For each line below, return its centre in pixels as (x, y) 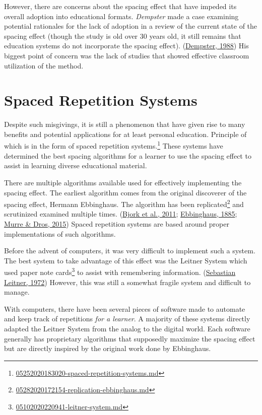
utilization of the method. (44, 65)
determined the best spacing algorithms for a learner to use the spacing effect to (128, 155)
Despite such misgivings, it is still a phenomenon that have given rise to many (125, 124)
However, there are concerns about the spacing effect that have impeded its (120, 6)
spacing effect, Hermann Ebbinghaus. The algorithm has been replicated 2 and (124, 203)
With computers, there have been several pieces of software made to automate (125, 308)
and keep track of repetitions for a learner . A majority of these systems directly (127, 319)
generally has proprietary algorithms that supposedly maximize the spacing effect (130, 338)
